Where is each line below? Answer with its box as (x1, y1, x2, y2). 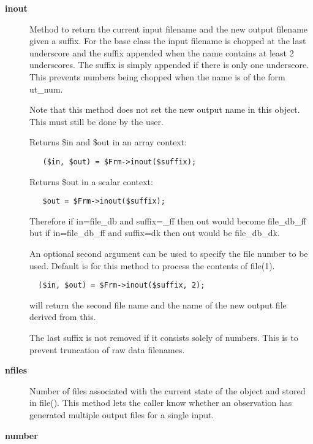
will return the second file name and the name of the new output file (29, 298, 287, 311)
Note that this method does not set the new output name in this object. (29, 103, 300, 116)
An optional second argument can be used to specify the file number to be (29, 247, 308, 260)
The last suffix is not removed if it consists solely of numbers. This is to (29, 331, 298, 344)
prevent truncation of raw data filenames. (29, 343, 185, 356)
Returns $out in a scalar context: (29, 175, 153, 188)
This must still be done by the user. (29, 115, 164, 128)
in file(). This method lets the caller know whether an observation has (29, 396, 292, 409)
